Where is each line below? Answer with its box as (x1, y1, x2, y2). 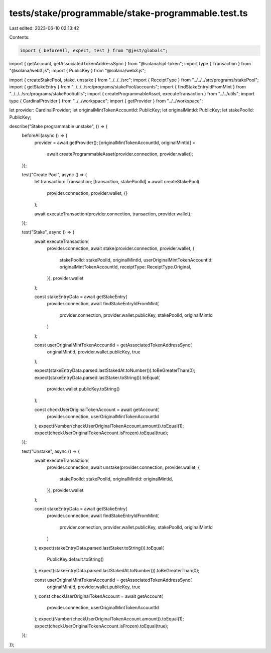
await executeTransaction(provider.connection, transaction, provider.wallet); (34, 211, 192, 217)
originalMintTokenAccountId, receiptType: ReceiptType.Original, (59, 264, 192, 270)
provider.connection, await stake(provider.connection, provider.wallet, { (47, 245, 195, 251)
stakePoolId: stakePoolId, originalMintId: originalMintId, (59, 476, 173, 482)
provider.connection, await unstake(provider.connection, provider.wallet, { (47, 464, 200, 470)
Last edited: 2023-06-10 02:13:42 (9, 25, 79, 31)
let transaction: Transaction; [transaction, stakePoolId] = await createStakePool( (34, 179, 200, 185)
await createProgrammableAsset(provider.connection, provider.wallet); (47, 151, 193, 157)
